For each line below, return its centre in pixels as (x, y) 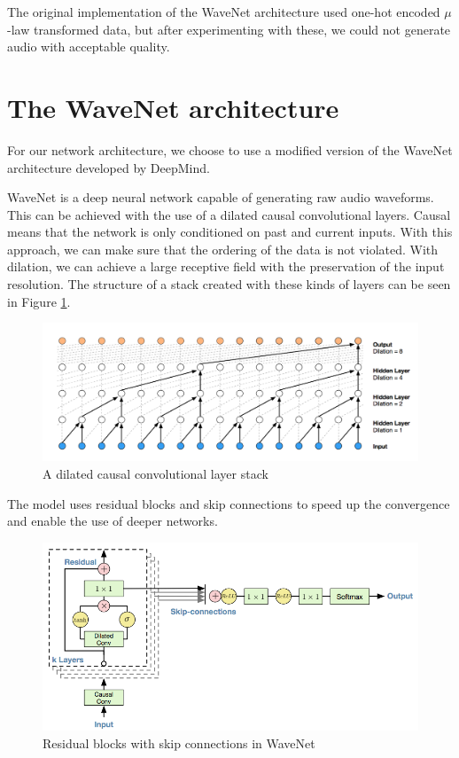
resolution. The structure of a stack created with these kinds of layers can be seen (229, 284)
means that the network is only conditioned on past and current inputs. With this (230, 232)
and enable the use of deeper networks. (113, 521)
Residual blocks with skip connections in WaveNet (179, 742)
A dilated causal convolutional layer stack (156, 473)
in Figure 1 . (39, 301)
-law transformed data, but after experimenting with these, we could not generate (229, 29)
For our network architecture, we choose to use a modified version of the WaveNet (230, 149)
